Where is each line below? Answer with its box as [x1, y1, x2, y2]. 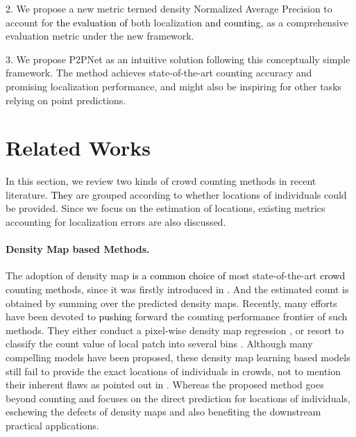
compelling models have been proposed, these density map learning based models [6, 350, 350, 365]
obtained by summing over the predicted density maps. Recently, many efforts [6, 295, 337, 310]
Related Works [6, 133, 151, 162]
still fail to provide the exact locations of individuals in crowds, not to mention [6, 363, 341, 378]
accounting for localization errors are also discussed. [6, 215, 226, 229]
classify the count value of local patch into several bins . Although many [6, 336, 313, 351]
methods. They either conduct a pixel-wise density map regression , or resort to [6, 322, 344, 337]
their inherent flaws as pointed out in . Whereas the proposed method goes [6, 377, 324, 392]
